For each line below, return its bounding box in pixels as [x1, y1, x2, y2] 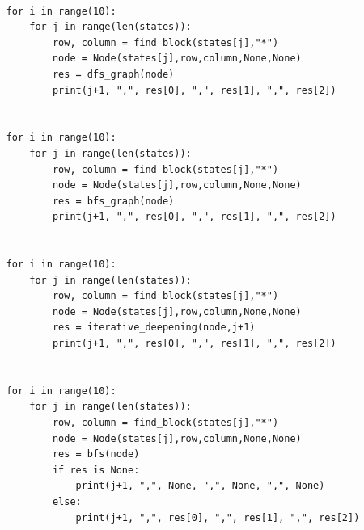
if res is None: [52, 464, 140, 476]
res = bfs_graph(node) [52, 195, 175, 207]
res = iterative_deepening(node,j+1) [52, 322, 256, 334]
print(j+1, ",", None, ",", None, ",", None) [75, 480, 325, 492]
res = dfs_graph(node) [52, 68, 175, 80]
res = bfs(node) [52, 448, 140, 461]
